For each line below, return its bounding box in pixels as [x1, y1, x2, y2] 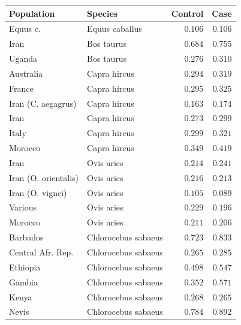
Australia [9, 67, 43, 79]
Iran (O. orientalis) [9, 171, 79, 183]
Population [9, 7, 55, 19]
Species [87, 7, 118, 19]
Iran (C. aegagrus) [9, 97, 77, 109]
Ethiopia [9, 260, 41, 273]
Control [171, 7, 204, 19]
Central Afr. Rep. [9, 246, 74, 258]
